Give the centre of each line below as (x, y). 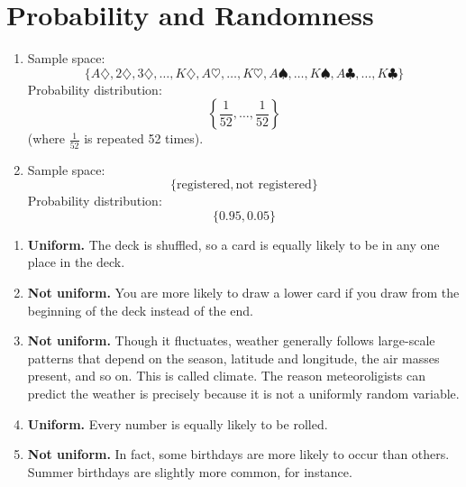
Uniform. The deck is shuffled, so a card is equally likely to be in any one (233, 244)
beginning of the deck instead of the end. (140, 310)
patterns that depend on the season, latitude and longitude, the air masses (233, 358)
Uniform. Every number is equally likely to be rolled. (178, 423)
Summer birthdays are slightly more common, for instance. (190, 471)
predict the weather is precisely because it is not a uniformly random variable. (243, 393)
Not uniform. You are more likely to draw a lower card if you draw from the (243, 292)
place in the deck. (76, 262)
